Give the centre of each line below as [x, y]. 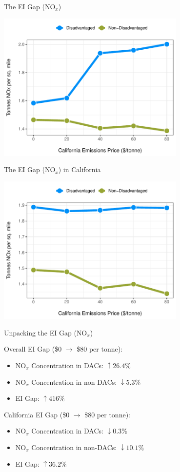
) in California [80, 169]
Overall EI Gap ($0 [33, 349]
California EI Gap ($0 [37, 414]
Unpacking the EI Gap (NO [46, 332]
